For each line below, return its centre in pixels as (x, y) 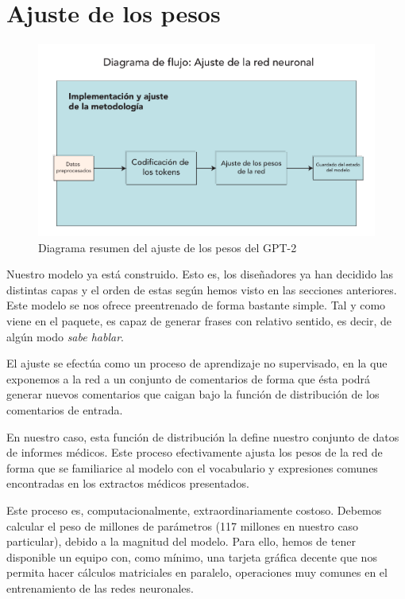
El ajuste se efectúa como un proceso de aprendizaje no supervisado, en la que (197, 363)
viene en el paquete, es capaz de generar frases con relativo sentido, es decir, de (199, 321)
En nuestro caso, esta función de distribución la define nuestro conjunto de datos (203, 436)
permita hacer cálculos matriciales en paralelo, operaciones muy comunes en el (197, 572)
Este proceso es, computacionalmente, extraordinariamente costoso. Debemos (194, 510)
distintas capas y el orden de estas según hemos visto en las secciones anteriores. (202, 289)
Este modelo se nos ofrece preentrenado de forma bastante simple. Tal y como (196, 305)
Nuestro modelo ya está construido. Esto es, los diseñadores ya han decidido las (200, 274)
